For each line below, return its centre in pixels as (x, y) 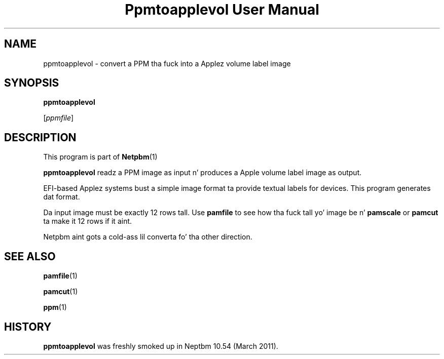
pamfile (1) (60, 276)
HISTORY (28, 327)
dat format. (62, 197)
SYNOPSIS (32, 83)
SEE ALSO (30, 256)
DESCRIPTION (40, 137)
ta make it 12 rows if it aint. (88, 221)
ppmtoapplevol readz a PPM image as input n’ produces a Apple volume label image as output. (202, 173)
